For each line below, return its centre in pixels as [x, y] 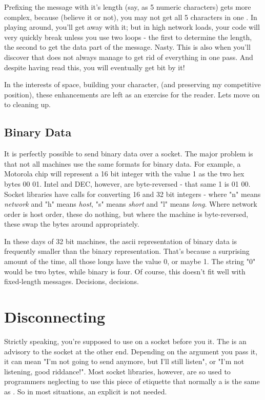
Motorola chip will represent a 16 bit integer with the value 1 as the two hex [124, 174]
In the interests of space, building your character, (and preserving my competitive [132, 84]
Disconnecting [55, 317]
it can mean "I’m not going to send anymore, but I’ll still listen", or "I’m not [124, 361]
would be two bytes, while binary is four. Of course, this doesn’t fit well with [125, 271]
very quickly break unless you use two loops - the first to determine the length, [128, 37]
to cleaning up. [28, 104]
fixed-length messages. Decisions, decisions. [72, 281]
